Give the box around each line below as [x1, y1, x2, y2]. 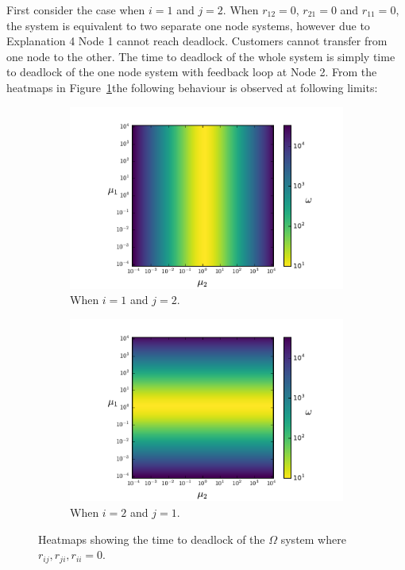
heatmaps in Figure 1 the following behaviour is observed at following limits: [6, 79, 378, 95]
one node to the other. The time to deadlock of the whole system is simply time [6, 48, 395, 64]
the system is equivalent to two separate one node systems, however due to [6, 17, 370, 33]
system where [280, 530, 346, 547]
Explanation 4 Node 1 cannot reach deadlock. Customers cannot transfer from [6, 33, 388, 49]
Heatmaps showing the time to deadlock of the [38, 530, 265, 547]
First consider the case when [6, 2, 145, 17]
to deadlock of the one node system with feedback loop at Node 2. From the [6, 64, 377, 80]
